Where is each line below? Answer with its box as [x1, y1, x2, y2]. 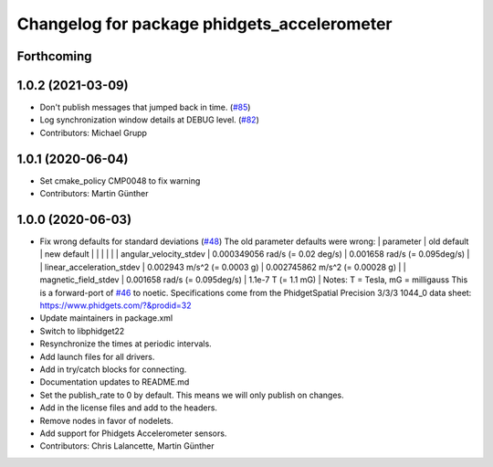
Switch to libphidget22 [39, 325, 125, 336]
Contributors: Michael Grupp [39, 127, 148, 138]
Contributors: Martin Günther [39, 188, 150, 199]
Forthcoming [16, 48, 92, 64]
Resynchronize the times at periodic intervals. [39, 338, 212, 349]
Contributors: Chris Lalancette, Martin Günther [39, 440, 215, 451]
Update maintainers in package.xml [39, 313, 173, 324]
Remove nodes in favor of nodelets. [39, 415, 173, 426]
